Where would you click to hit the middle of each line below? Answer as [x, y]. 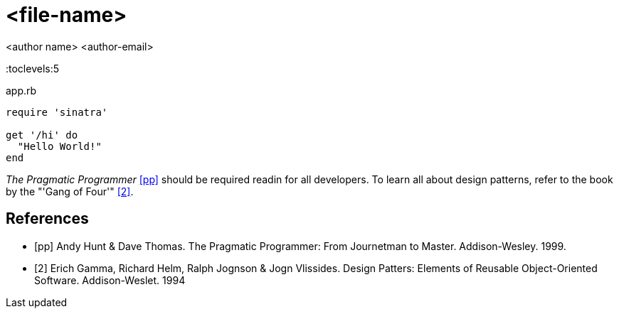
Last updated [37, 302]
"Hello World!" [59, 146]
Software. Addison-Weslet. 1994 [110, 280]
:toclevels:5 [33, 68]
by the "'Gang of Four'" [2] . [70, 191]
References [47, 219]
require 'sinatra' [57, 112]
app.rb [21, 90]
